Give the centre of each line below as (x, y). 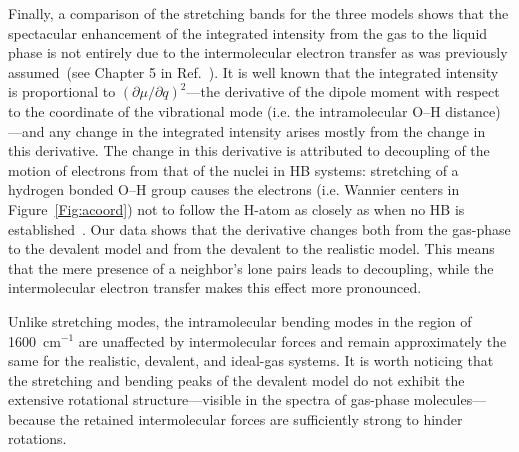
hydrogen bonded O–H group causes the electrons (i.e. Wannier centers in (234, 189)
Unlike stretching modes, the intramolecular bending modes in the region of (240, 320)
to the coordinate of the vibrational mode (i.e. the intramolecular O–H (224, 110)
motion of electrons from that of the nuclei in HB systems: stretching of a (233, 169)
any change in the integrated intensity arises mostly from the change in (267, 130)
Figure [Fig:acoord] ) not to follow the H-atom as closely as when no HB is (236, 208)
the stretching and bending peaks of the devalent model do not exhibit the (236, 379)
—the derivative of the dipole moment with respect (343, 91)
